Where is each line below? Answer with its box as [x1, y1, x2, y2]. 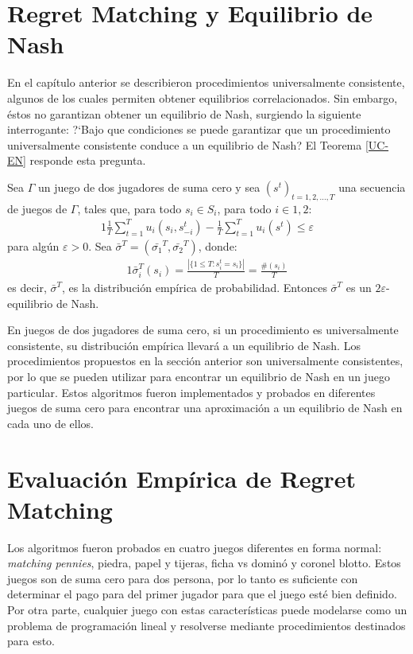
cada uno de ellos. [7, 415, 94, 431]
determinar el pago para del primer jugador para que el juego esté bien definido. [7, 586, 397, 602]
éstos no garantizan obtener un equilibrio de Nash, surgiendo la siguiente [7, 105, 361, 122]
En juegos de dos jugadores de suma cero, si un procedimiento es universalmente [7, 321, 399, 338]
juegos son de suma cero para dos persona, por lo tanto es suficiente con [7, 570, 358, 586]
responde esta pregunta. [29, 152, 146, 169]
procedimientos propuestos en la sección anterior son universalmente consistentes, [7, 352, 403, 369]
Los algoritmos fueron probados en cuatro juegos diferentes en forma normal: [7, 539, 382, 555]
